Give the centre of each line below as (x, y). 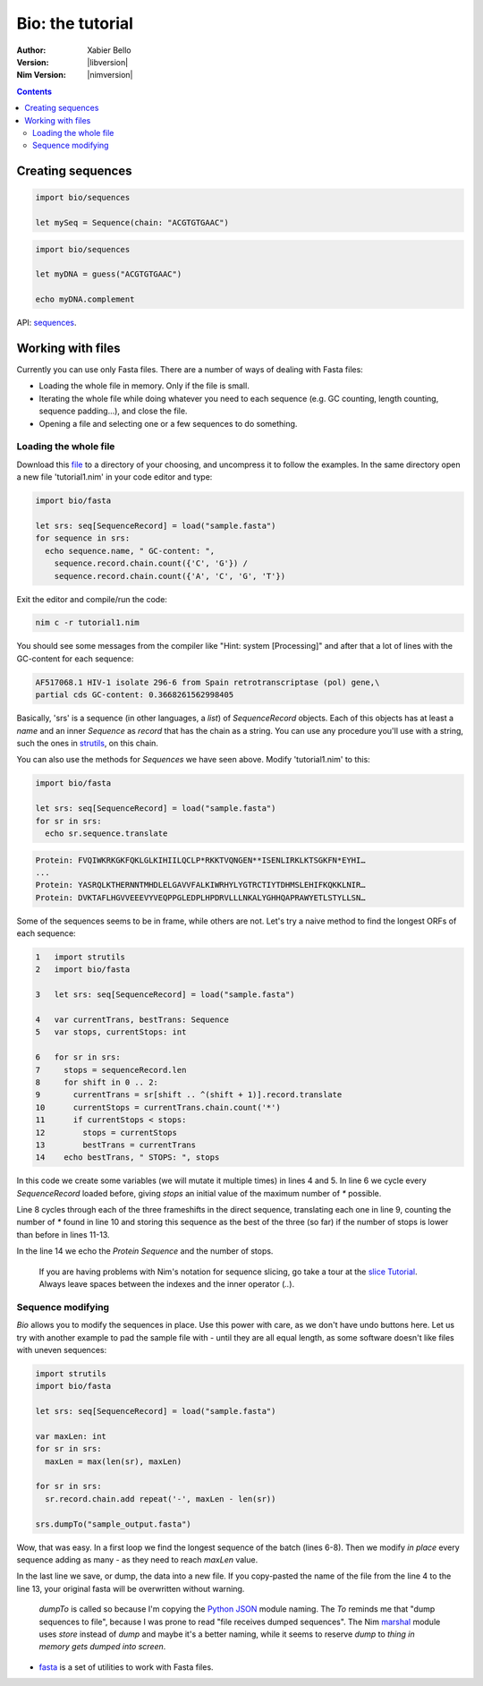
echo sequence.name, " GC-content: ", (130, 551)
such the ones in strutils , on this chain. (87, 743)
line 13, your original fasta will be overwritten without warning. (131, 1588)
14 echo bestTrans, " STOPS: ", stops (127, 1158)
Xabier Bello (109, 50)
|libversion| (108, 62)
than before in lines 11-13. (63, 1234)
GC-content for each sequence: (75, 659)
